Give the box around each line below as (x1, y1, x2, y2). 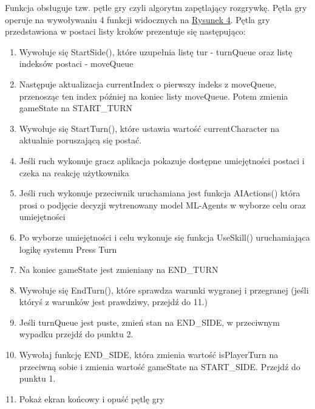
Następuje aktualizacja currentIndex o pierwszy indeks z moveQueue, (19, 77, 277, 90)
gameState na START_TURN (19, 101, 133, 114)
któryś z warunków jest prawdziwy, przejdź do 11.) (19, 295, 208, 308)
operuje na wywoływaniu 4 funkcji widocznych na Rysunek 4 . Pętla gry (5, 13, 270, 26)
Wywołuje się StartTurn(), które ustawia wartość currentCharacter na (19, 122, 280, 134)
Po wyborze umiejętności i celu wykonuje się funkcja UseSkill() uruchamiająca (19, 230, 310, 243)
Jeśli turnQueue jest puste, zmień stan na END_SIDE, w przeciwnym (19, 315, 280, 328)
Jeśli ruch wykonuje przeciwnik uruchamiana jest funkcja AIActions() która (19, 187, 300, 199)
